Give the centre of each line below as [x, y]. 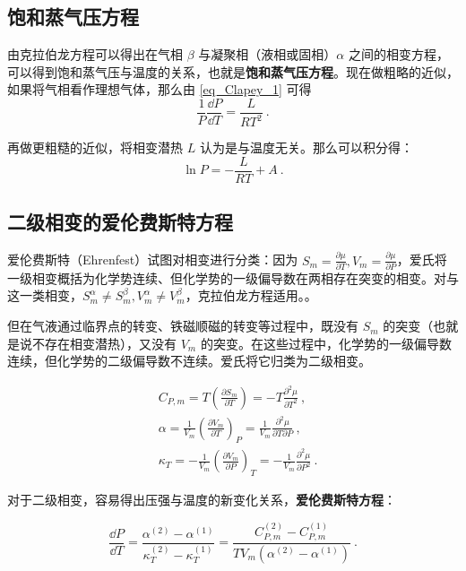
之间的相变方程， [398, 54]
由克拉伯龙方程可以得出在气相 [95, 54]
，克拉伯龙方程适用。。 [251, 295]
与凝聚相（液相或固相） [268, 54]
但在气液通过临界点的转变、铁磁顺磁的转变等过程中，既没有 [183, 326]
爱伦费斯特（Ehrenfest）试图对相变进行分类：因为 [153, 260]
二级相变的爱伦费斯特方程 [120, 222]
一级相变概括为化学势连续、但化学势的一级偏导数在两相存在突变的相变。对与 [233, 277]
